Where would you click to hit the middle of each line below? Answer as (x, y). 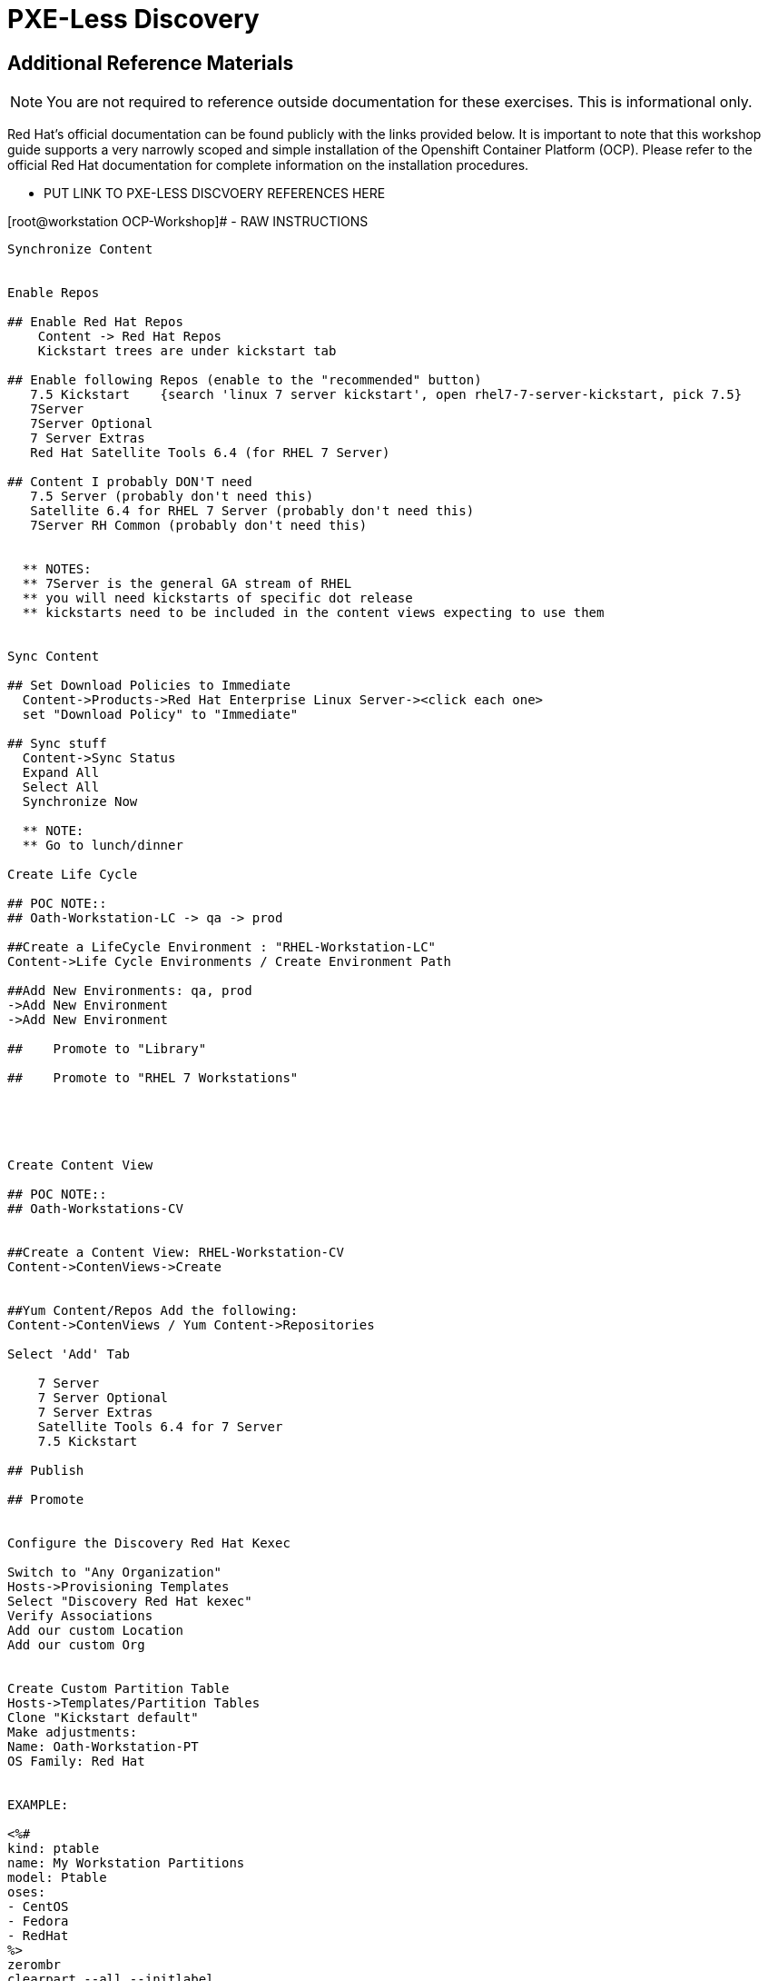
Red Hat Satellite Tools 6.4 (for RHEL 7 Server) (210, 453)
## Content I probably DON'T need (130, 482)
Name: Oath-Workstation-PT (103, 1747)
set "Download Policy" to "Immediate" (160, 715)
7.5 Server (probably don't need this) (172, 497)
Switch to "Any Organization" (115, 1573)
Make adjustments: (73, 1732)
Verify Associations (80, 1616)
